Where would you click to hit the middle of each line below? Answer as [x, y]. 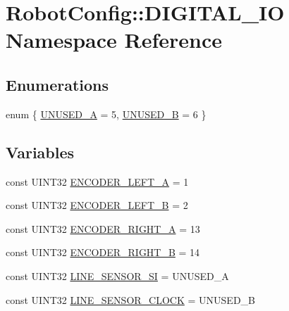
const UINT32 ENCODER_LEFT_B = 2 [97, 205]
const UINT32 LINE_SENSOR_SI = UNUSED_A [117, 275]
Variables [40, 152]
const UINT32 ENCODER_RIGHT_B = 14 [103, 252]
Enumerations [57, 84]
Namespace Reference [114, 40]
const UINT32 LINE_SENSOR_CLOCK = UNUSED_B [130, 299]
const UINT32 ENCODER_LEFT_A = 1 [97, 181]
